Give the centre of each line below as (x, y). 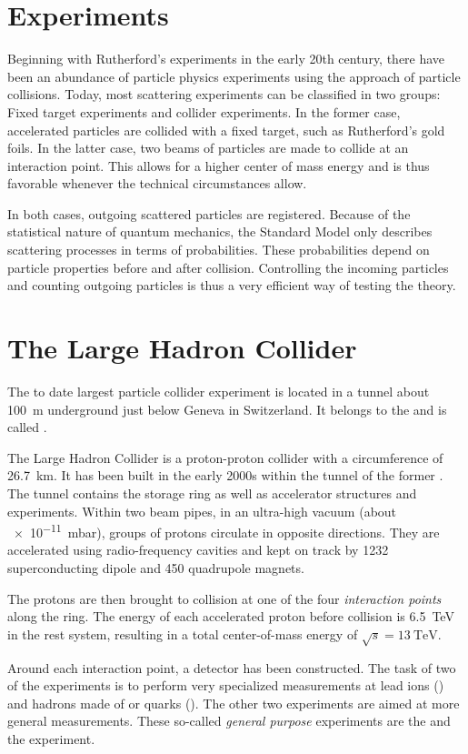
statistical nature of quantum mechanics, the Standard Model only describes (220, 231)
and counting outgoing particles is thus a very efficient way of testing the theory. (232, 285)
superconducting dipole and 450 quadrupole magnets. (156, 567)
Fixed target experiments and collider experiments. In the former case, (204, 111)
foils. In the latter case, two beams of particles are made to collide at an (208, 148)
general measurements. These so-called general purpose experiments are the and (229, 721)
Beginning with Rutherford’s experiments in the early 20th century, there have (226, 59)
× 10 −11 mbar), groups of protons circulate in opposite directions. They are (226, 531)
